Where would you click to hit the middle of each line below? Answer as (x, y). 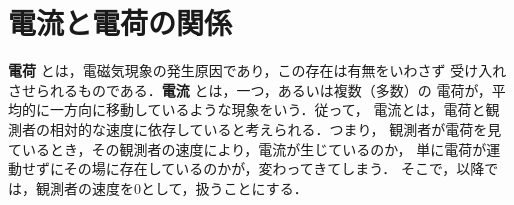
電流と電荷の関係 (120, 22)
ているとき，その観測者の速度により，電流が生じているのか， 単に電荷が (247, 148)
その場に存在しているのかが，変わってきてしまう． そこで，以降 (274, 168)
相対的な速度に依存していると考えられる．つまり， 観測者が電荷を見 (275, 128)
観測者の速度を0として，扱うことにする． (171, 187)
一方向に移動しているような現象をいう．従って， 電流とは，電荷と (267, 109)
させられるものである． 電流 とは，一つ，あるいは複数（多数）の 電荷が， (250, 89)
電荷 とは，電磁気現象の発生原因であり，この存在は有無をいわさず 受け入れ (257, 70)
